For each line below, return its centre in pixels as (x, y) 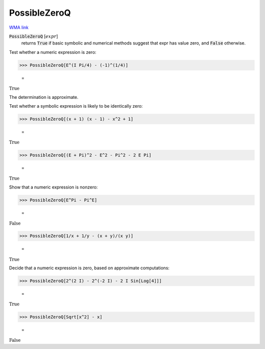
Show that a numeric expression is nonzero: (53, 187)
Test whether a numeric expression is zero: (53, 52)
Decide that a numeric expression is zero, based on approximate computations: (89, 268)
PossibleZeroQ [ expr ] (34, 36)
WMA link (19, 27)
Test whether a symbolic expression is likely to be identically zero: (76, 106)
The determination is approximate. (44, 97)
